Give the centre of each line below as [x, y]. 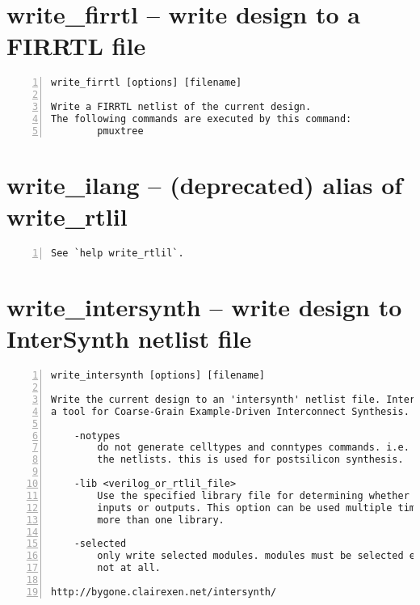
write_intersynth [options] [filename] [158, 376]
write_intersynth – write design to [204, 307]
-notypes [97, 436]
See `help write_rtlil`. [118, 253]
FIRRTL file [76, 46]
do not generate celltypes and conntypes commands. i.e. [253, 448]
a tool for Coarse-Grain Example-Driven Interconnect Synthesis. [230, 411]
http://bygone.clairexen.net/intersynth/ [164, 592]
